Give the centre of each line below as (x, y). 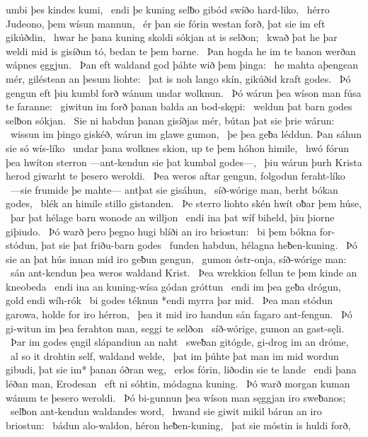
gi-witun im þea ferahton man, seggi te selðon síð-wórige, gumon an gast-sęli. (175, 328)
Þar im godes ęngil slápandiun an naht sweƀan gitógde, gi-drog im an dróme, (179, 342)
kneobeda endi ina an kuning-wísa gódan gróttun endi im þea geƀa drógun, (173, 286)
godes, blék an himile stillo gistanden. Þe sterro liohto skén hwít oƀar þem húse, (184, 203)
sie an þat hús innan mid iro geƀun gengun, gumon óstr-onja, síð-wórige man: (176, 258)
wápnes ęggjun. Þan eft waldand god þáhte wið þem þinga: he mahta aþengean (182, 65)
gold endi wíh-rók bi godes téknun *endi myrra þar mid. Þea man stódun (169, 300)
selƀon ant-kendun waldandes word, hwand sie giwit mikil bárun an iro (166, 411)
